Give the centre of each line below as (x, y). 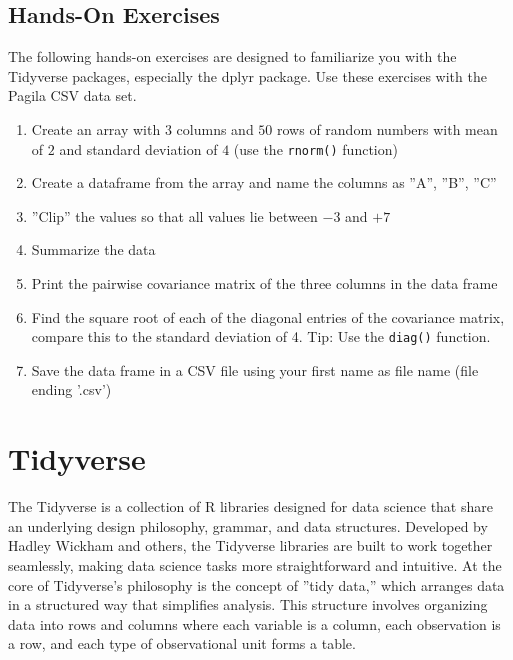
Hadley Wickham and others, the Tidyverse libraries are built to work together (250, 545)
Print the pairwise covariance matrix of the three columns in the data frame (264, 283)
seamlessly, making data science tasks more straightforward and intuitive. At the (255, 564)
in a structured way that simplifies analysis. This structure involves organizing (248, 604)
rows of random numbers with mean (387, 128)
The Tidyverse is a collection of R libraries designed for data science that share (250, 506)
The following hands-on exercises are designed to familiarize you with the (232, 56)
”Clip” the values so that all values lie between (174, 215)
